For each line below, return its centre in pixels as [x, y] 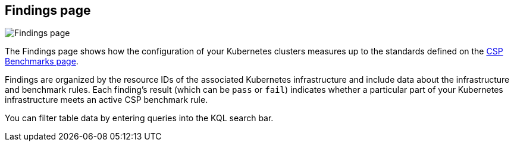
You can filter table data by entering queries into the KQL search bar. [139, 118]
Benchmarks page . [42, 61]
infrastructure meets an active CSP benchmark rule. [106, 100]
